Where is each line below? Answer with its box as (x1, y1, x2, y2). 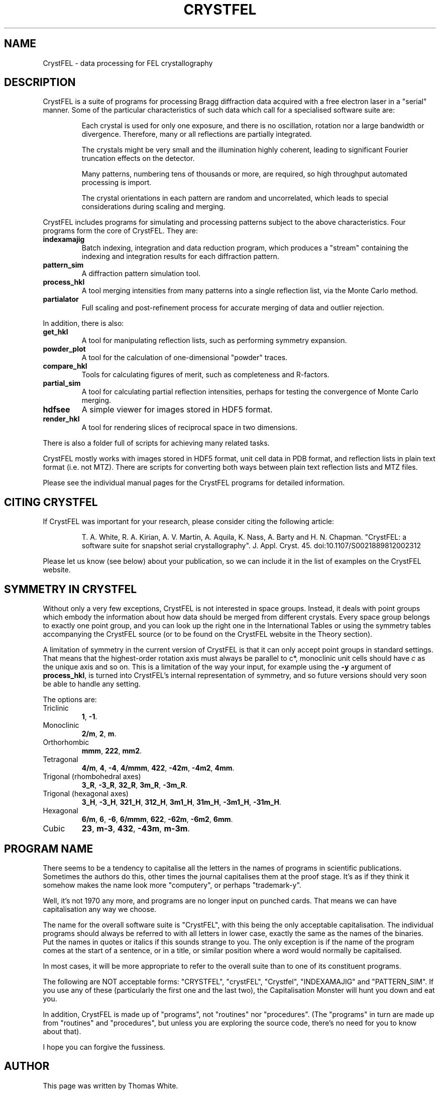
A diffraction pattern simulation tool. (81, 269, 201, 278)
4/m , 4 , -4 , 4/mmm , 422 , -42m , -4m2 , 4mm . (81, 764, 235, 773)
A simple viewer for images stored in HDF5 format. (81, 404, 273, 415)
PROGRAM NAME (4, 842, 93, 855)
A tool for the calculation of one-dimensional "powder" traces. (81, 353, 288, 362)
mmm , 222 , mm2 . (81, 746, 142, 755)
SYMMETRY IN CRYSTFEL (4, 582, 137, 596)
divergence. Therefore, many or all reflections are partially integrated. (81, 130, 312, 139)
